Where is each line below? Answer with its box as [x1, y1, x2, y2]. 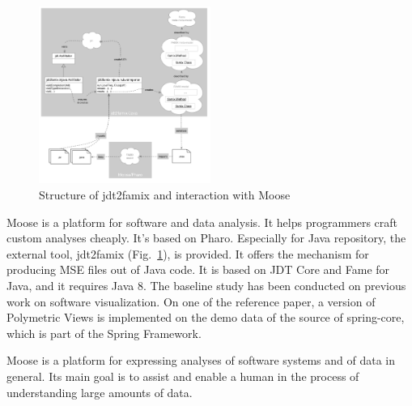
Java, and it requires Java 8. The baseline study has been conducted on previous [6, 276, 406, 293]
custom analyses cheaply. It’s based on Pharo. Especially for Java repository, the [6, 229, 406, 246]
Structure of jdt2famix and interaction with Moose [39, 186, 291, 203]
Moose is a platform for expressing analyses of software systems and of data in [6, 352, 396, 369]
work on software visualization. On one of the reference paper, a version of [6, 293, 376, 310]
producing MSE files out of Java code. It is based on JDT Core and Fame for [6, 261, 390, 278]
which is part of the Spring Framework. [6, 324, 202, 341]
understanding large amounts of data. [6, 383, 193, 400]
